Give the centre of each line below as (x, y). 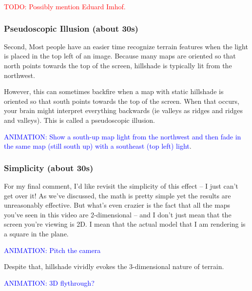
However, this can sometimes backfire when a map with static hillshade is (114, 91)
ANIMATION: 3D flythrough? (49, 282)
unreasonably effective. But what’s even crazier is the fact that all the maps (117, 205)
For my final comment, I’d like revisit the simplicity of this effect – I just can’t (121, 185)
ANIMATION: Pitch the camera (52, 250)
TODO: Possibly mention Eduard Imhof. (65, 6)
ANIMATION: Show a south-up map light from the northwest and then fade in (123, 136)
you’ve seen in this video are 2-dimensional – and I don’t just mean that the (118, 214)
